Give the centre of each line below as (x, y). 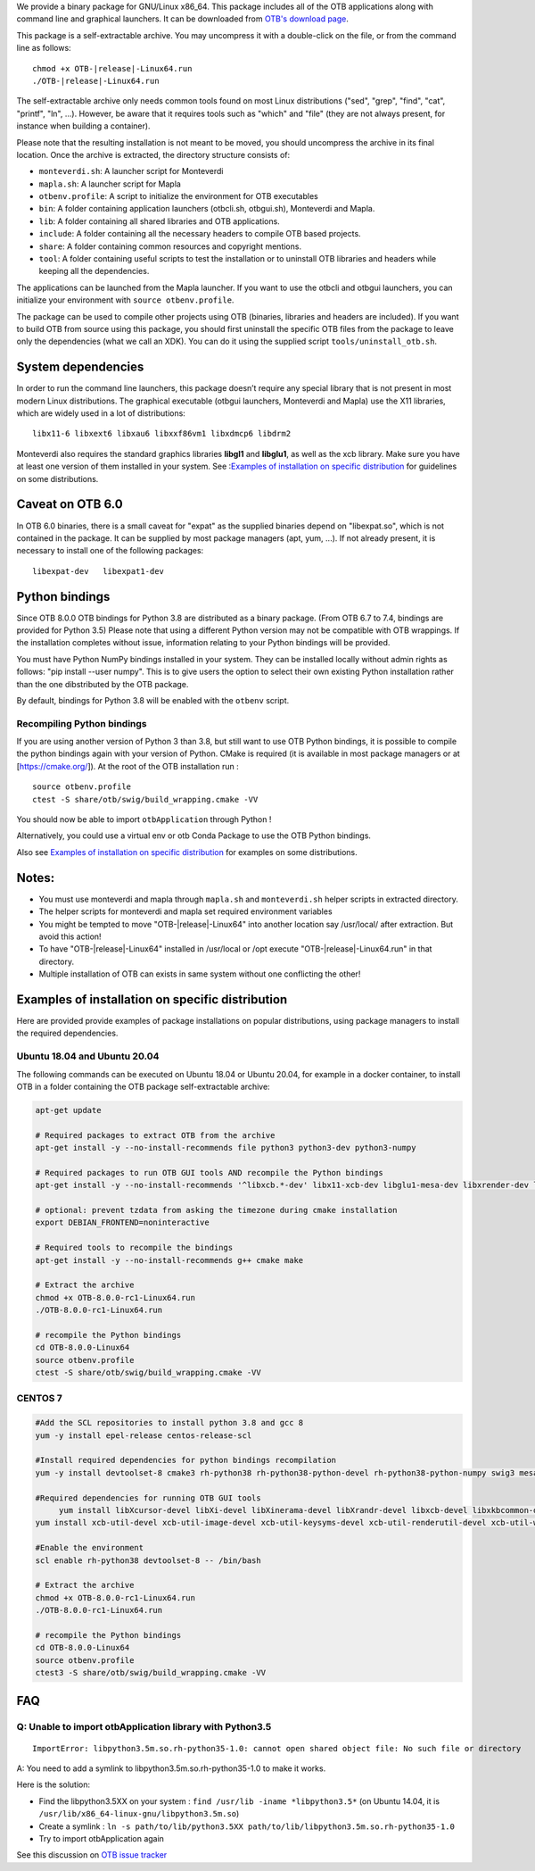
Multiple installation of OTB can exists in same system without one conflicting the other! (200, 974)
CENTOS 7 (39, 1399)
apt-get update (68, 1110)
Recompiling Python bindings (82, 723)
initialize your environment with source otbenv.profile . (125, 300)
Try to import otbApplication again (102, 1838)
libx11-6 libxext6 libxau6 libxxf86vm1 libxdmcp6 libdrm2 (162, 434)
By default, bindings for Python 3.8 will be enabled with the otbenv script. (153, 700)
